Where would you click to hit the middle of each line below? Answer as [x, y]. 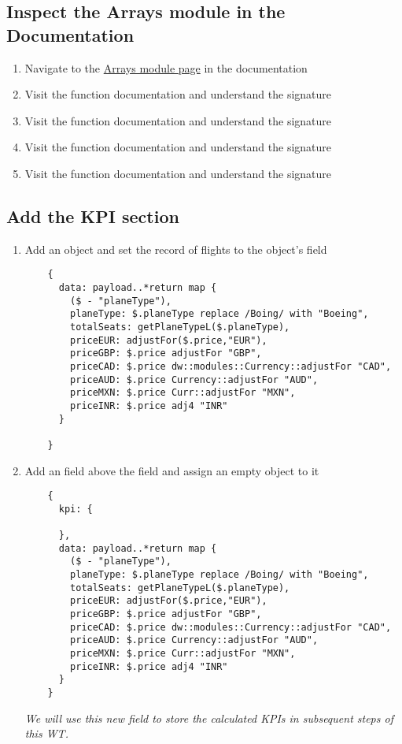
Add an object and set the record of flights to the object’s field [176, 249]
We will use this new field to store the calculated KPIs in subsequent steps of [209, 718]
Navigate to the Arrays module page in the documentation [166, 67]
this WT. [46, 733]
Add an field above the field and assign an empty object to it [172, 470]
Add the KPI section [93, 216]
